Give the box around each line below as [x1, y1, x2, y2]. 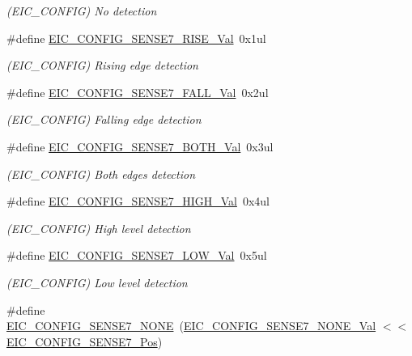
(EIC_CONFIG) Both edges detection [6, 165, 196, 182]
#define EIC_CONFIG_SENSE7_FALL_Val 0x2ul [6, 83, 269, 100]
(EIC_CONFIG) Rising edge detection [6, 57, 198, 74]
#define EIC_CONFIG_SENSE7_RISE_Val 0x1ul [6, 29, 266, 46]
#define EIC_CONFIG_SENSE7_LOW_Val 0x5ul [6, 247, 267, 264]
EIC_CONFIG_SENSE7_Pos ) [6, 333, 163, 350]
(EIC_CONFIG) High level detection [6, 219, 191, 236]
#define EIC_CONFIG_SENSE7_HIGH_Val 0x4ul [6, 193, 270, 210]
